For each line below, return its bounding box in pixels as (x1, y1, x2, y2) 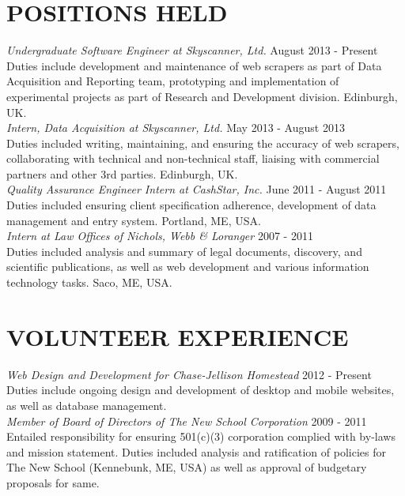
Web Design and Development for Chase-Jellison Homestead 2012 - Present (6, 366, 372, 382)
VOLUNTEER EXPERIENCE (6, 320, 349, 352)
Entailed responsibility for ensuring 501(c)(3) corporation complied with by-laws (6, 428, 396, 445)
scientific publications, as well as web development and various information (6, 258, 369, 275)
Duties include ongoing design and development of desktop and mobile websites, (6, 381, 395, 398)
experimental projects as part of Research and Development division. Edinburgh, (6, 88, 398, 104)
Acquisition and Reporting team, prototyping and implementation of (6, 73, 339, 89)
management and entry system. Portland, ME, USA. (6, 212, 261, 228)
